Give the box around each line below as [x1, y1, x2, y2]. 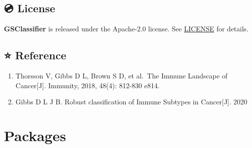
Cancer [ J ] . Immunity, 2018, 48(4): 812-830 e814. [15, 80, 160, 90]
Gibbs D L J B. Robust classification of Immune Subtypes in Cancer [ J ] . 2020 [15, 97, 248, 107]
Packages [4, 125, 66, 145]
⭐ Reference [4, 48, 66, 63]
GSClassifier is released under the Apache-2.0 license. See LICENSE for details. [4, 24, 249, 34]
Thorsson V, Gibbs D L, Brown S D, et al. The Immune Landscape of [15, 71, 227, 80]
